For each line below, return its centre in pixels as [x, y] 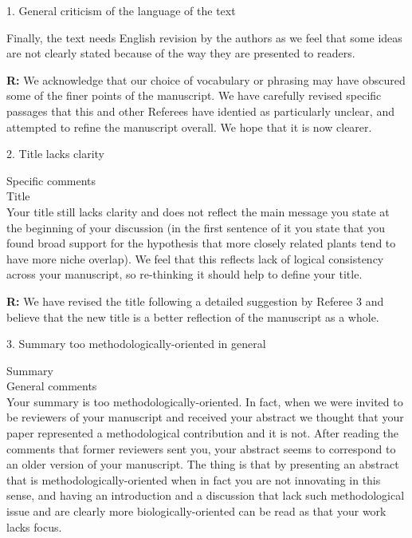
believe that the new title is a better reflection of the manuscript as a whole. [193, 316]
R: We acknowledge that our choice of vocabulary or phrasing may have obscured [206, 79]
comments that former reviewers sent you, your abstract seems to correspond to [201, 448]
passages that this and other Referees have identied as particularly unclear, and [200, 111]
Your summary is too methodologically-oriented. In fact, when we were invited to [205, 401]
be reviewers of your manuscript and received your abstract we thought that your [205, 417]
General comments [52, 386]
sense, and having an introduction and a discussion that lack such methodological [206, 495]
